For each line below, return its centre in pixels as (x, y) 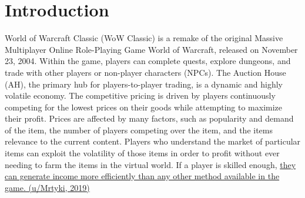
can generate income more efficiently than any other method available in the (142, 176)
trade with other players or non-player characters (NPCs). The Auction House (145, 72)
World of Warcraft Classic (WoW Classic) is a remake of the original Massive (144, 38)
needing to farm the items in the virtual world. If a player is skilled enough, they (150, 164)
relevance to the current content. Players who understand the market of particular (153, 141)
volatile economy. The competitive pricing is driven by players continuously (140, 95)
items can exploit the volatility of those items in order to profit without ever (142, 153)
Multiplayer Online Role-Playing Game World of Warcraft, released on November (151, 49)
